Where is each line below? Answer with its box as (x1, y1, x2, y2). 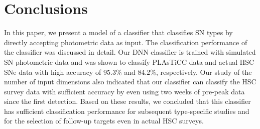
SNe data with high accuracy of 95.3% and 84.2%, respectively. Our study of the (4, 66, 252, 77)
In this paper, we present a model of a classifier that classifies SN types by (4, 27, 233, 38)
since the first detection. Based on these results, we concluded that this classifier (4, 96, 251, 106)
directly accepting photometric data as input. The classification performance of (4, 37, 247, 47)
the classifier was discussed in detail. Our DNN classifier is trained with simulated (4, 47, 256, 57)
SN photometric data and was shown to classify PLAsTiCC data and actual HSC (4, 56, 254, 67)
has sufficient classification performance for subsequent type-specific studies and (4, 105, 249, 116)
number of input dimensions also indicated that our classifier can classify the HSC (4, 76, 256, 87)
